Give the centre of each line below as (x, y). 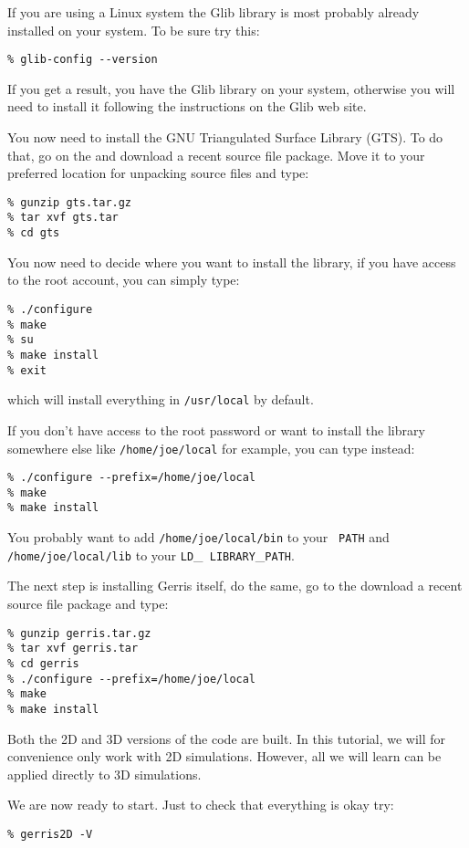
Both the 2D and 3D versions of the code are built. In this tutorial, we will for (227, 738)
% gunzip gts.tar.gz (70, 202)
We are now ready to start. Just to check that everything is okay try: (201, 805)
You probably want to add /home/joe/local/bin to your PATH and (198, 537)
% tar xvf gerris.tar (73, 649)
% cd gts (34, 233)
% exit (27, 370)
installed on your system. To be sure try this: (134, 30)
